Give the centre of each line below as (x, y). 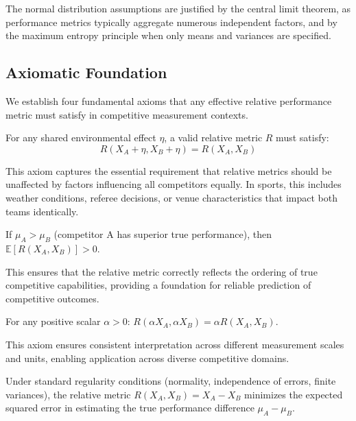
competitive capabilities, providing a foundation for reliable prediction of (158, 285)
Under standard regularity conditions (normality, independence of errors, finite (171, 381)
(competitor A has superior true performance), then (163, 234)
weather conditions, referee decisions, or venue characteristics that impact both (171, 197)
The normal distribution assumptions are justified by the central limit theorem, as (178, 8)
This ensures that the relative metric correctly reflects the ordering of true (162, 271)
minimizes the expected (294, 394)
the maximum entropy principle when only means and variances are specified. (168, 35)
